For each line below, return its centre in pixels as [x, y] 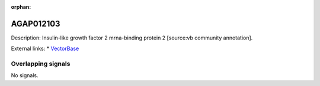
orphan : [21, 7]
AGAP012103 [36, 24]
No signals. [25, 75]
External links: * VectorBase [45, 49]
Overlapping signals [41, 64]
